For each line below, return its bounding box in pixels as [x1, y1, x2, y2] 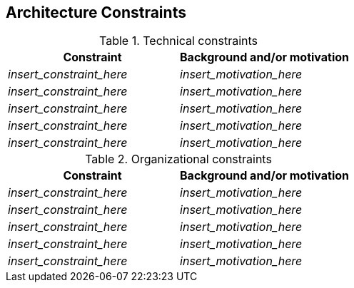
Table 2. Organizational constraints [85, 152, 272, 167]
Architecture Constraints [6, 4, 186, 21]
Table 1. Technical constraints [99, 34, 258, 48]
